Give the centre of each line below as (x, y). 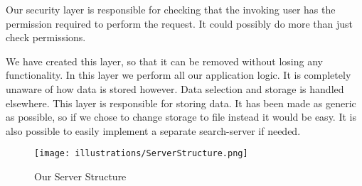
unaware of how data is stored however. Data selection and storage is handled (175, 88)
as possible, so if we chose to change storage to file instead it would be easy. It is (181, 117)
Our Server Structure (80, 176)
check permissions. (46, 37)
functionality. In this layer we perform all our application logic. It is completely (179, 75)
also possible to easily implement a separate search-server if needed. (153, 130)
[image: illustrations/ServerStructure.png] (141, 154)
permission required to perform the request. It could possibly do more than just (180, 23)
